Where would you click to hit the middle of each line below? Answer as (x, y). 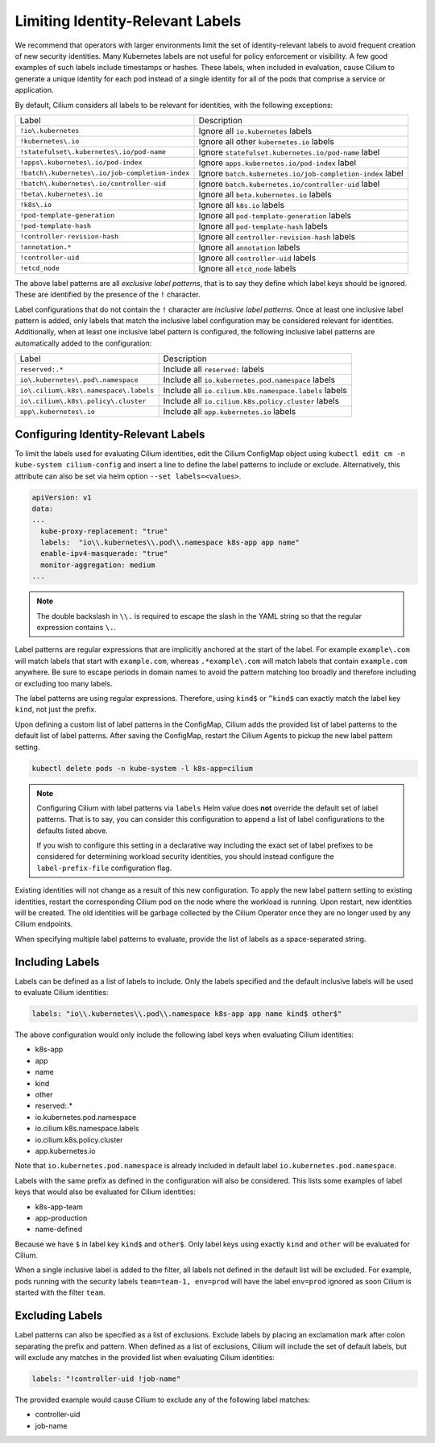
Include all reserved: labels (214, 369)
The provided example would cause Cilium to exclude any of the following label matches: (162, 1399)
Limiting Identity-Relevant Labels (128, 21)
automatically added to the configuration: (83, 343)
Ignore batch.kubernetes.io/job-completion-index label (301, 173)
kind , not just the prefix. (56, 710)
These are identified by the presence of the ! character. (108, 295)
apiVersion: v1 (62, 497)
